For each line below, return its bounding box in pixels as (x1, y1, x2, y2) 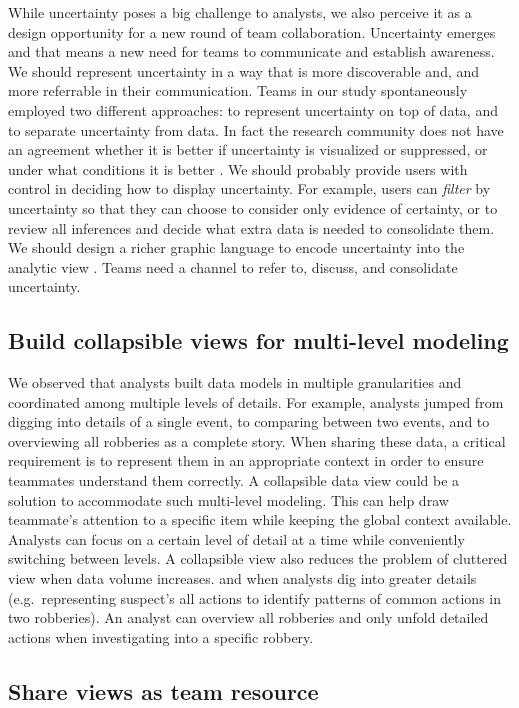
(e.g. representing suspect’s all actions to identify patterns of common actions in (8, 587, 501, 608)
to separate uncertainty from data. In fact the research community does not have (8, 119, 504, 140)
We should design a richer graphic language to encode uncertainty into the (8, 237, 465, 258)
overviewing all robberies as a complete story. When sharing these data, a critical (8, 430, 506, 451)
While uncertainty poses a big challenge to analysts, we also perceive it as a (8, 2, 472, 22)
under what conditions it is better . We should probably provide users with (8, 158, 468, 179)
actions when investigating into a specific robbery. (8, 626, 314, 647)
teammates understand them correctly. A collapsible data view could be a (8, 470, 460, 491)
